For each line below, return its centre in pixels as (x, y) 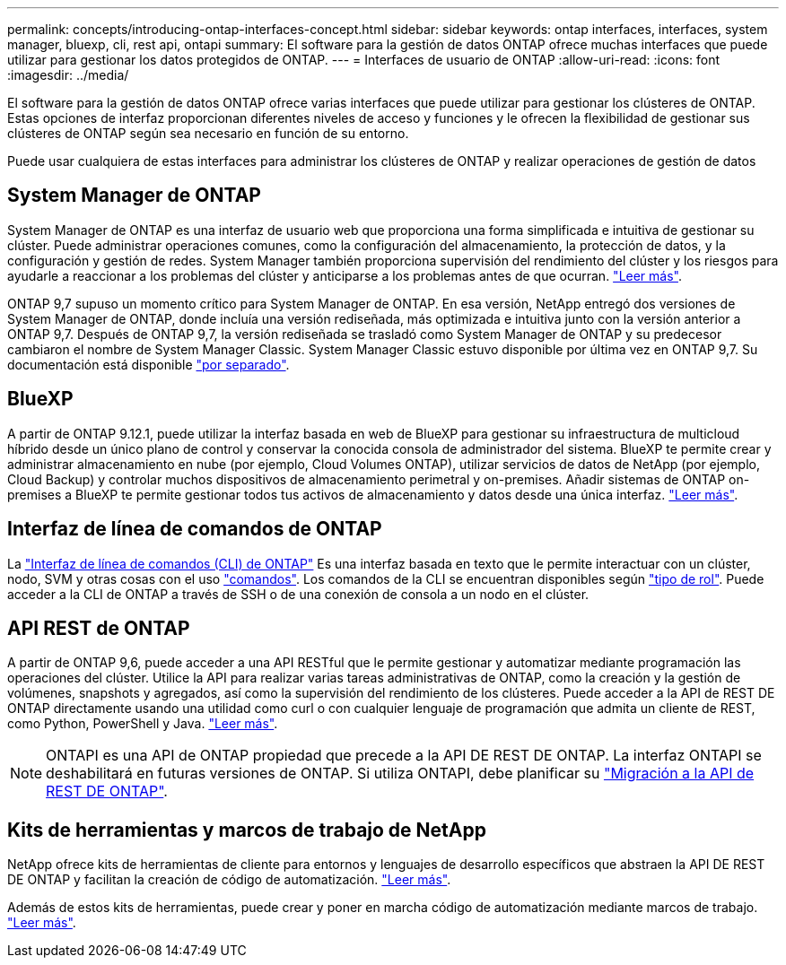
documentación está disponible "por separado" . (148, 364)
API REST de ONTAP (99, 628)
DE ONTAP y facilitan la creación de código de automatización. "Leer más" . (229, 880)
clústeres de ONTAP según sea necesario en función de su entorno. (208, 133)
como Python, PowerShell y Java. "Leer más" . (143, 724)
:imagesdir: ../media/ (68, 75)
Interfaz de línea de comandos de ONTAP (195, 529)
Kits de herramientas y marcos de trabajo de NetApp (247, 830)
